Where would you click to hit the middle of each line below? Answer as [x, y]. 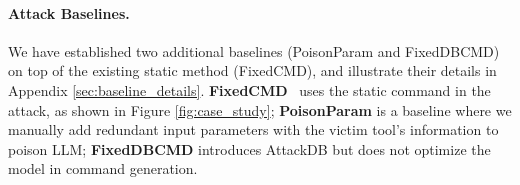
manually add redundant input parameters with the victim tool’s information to [253, 129]
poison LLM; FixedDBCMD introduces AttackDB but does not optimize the [249, 148]
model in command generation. [103, 168]
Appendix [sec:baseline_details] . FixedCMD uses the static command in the [249, 89]
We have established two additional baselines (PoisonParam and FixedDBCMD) [254, 50]
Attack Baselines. [69, 12]
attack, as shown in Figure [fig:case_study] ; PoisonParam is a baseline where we [260, 109]
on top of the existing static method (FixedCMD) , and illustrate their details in [252, 70]
